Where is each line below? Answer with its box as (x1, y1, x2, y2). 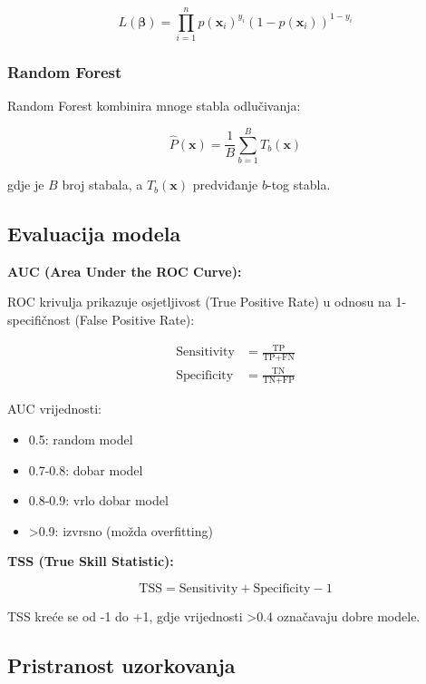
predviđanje (192, 175, 258, 194)
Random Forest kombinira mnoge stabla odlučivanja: (7, 96, 301, 115)
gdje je (7, 175, 44, 194)
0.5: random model (28, 429, 133, 448)
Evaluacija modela (7, 220, 181, 248)
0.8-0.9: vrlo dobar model (28, 491, 169, 510)
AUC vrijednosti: (7, 399, 102, 418)
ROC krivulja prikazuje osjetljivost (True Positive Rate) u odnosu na (7, 292, 392, 311)
